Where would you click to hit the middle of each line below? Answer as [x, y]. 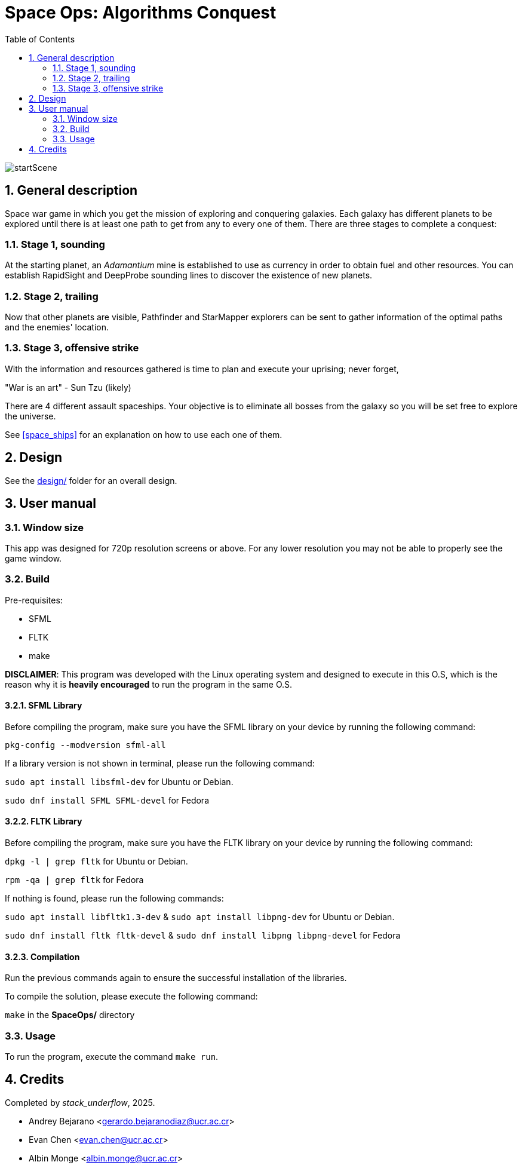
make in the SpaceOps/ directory [70, 1015]
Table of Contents [40, 39]
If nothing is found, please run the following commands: [114, 899]
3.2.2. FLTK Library [44, 821]
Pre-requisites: [34, 600]
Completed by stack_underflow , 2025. [80, 1102]
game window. [33, 558]
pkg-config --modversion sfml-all [85, 745]
